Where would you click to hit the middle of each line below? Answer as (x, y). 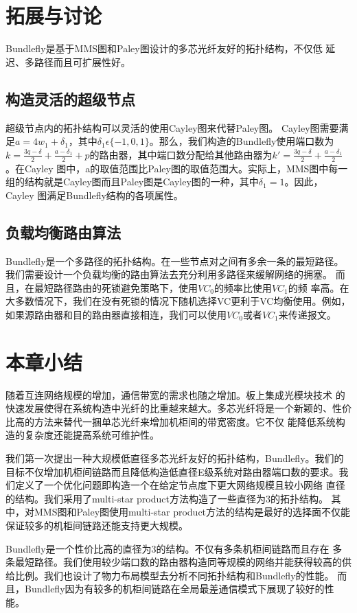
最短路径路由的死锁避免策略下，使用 (116, 287)
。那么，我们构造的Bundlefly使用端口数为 (242, 141)
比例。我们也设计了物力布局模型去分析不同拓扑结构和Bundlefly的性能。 (174, 575)
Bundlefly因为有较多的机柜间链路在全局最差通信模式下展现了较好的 (174, 589)
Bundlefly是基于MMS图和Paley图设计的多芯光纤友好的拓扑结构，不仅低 (164, 48)
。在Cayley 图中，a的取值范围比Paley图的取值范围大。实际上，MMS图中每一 (177, 168)
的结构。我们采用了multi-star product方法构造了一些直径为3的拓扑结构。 (167, 498)
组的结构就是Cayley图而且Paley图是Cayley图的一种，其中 (132, 182)
